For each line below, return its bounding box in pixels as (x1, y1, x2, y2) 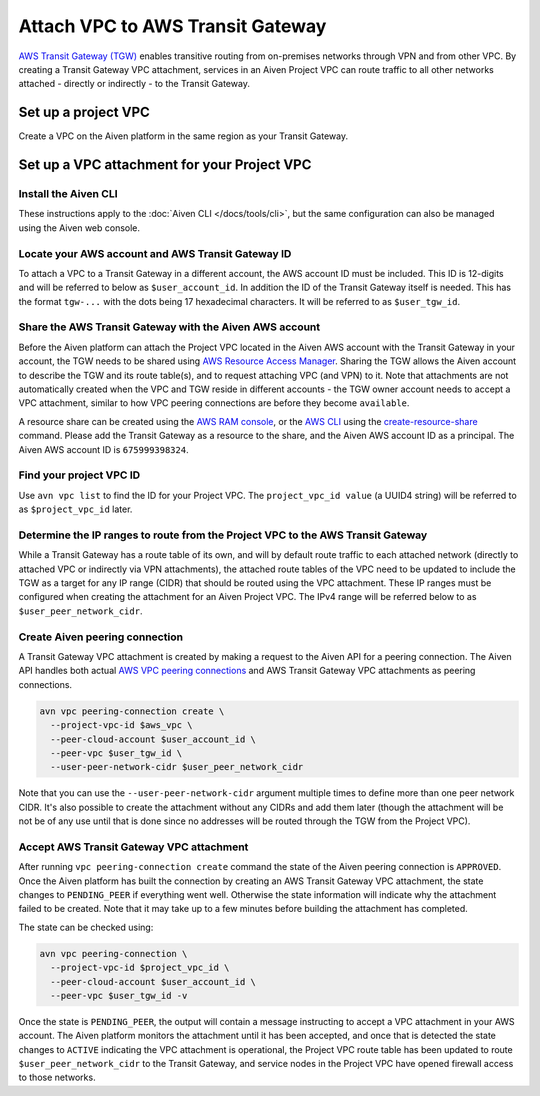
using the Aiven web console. (18, 221, 140, 234)
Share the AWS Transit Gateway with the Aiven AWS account (18, 320, 321, 334)
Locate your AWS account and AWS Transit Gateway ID (18, 246, 292, 260)
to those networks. (18, 1071, 96, 1084)
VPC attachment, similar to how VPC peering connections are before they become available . (18, 397, 410, 409)
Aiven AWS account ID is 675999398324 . (18, 443, 189, 455)
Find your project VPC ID (18, 468, 141, 482)
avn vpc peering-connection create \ (39, 705, 225, 717)
